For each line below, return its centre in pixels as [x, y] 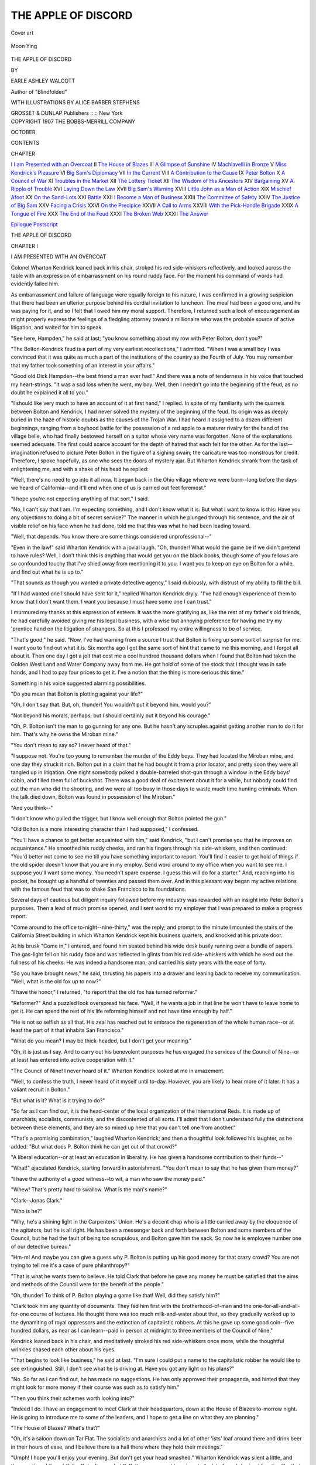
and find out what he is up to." [47, 572]
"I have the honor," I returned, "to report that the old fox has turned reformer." [104, 992]
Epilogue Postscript [34, 224]
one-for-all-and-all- [276, 1306]
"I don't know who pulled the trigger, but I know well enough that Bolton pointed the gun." [119, 818]
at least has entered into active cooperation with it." [73, 1060]
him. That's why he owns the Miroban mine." [64, 734]
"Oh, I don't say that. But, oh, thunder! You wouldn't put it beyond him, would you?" [111, 705]
